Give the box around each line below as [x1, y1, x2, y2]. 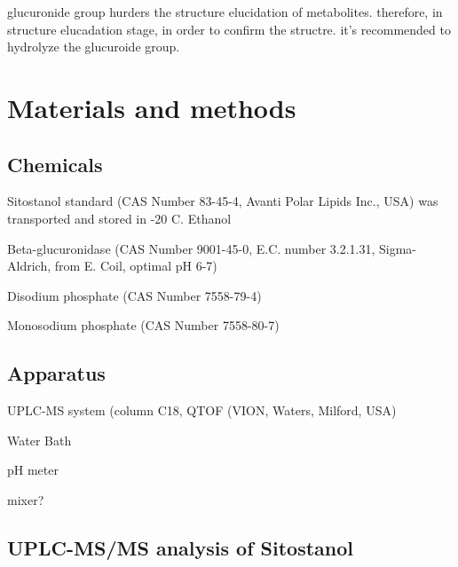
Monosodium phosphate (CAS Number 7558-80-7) [7, 316, 280, 335]
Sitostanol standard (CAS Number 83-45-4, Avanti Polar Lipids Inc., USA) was [7, 192, 438, 210]
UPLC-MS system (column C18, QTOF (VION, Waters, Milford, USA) [7, 401, 397, 420]
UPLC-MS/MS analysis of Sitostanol [7, 533, 354, 561]
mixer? [7, 490, 44, 508]
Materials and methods [7, 89, 296, 125]
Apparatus [7, 359, 106, 387]
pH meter [7, 461, 59, 479]
